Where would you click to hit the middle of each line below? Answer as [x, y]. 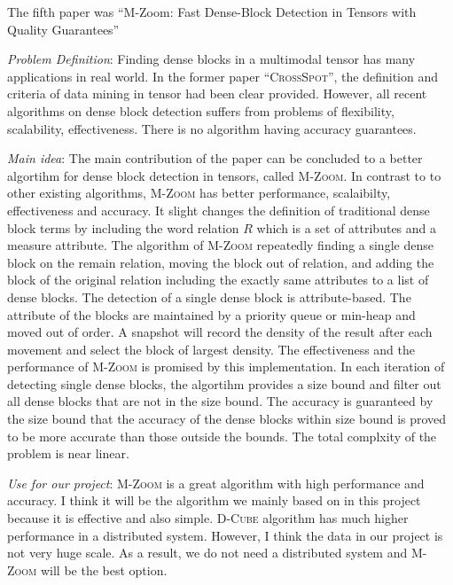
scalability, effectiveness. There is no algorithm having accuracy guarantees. [212, 128]
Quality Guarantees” [63, 29]
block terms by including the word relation [123, 227]
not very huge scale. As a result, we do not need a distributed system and [207, 553]
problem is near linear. [68, 453]
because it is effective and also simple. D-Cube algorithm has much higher [208, 518]
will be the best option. [104, 569]
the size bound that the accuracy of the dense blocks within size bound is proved [227, 419]
